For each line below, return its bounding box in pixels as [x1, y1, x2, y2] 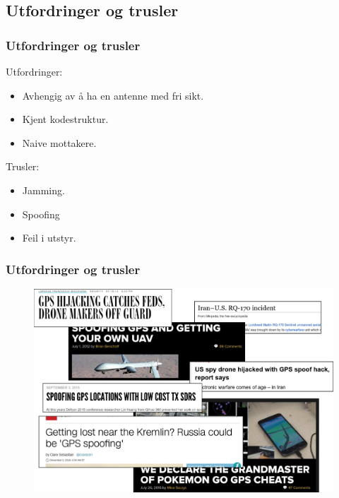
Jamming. [22, 182, 65, 197]
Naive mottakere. [22, 135, 97, 150]
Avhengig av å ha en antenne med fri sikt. [22, 88, 204, 102]
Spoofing [22, 206, 60, 221]
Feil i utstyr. [22, 230, 76, 245]
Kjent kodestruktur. [22, 112, 109, 126]
